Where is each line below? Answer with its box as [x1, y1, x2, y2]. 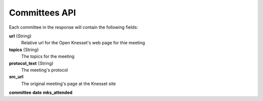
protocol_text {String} [9, 60, 54, 66]
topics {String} [9, 47, 39, 52]
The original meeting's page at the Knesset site [21, 81, 116, 86]
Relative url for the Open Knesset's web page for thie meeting [21, 40, 146, 46]
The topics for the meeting [21, 53, 75, 59]
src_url [9, 74, 24, 80]
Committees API [9, 7, 76, 18]
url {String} [9, 33, 32, 39]
